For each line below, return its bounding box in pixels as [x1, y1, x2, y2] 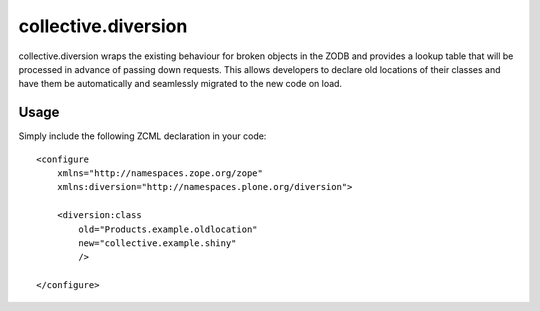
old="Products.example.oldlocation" [78, 223, 259, 235]
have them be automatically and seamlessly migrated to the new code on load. [18, 78, 343, 90]
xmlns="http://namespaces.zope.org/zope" [56, 168, 264, 179]
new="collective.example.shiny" [78, 237, 237, 249]
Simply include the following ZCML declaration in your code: [18, 130, 267, 142]
